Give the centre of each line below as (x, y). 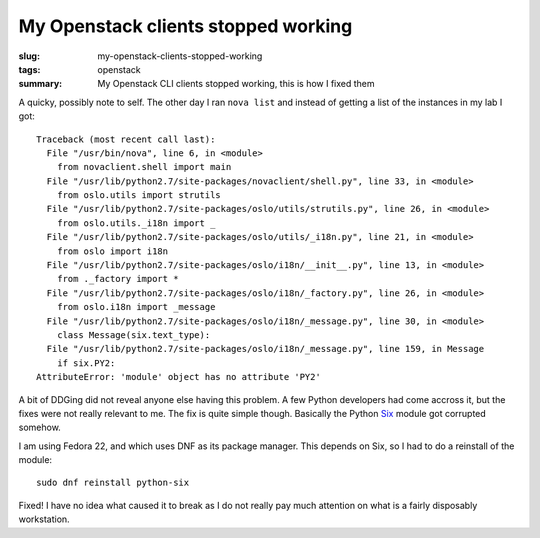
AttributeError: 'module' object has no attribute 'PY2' (179, 377)
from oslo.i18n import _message (136, 307)
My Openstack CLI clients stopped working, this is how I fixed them (236, 84)
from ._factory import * (117, 279)
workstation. (44, 519)
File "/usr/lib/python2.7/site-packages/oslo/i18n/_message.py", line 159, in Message (265, 349)
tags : (29, 69)
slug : (29, 56)
